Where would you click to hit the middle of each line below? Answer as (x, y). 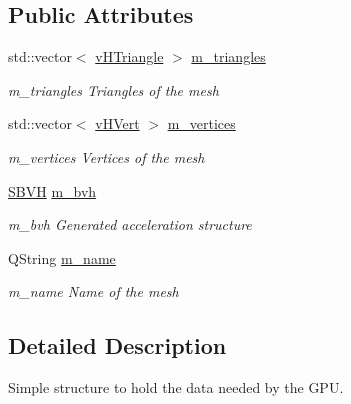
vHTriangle (129, 56)
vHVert (117, 123)
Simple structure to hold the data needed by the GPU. (176, 387)
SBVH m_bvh (52, 190)
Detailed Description (117, 345)
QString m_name (62, 257)
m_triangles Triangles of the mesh (113, 89)
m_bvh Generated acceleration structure (130, 224)
